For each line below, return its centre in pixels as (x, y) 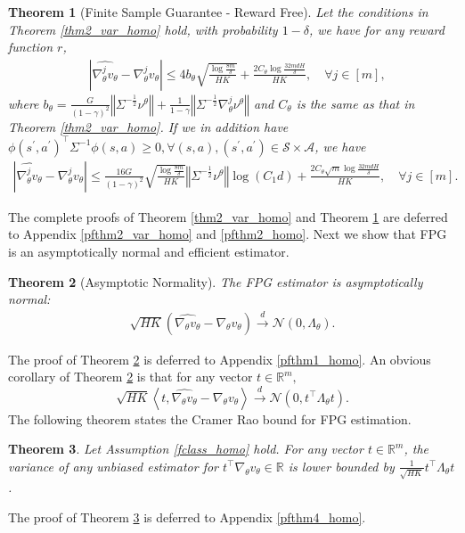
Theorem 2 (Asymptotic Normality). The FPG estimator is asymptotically (216, 281)
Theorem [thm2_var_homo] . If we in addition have (148, 126)
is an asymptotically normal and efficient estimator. (149, 251)
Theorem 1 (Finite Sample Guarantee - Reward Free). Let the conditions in (218, 12)
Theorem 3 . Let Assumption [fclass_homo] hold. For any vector (186, 449)
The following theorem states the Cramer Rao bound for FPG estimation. (210, 418)
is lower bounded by (341, 466)
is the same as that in (355, 103)
